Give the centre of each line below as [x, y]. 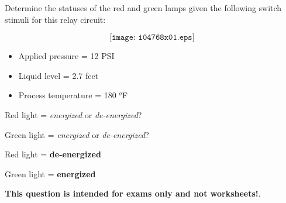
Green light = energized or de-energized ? [77, 134]
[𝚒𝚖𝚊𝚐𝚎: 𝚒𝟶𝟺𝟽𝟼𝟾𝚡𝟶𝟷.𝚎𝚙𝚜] [152, 38]
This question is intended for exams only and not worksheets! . [133, 193]
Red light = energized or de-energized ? [73, 114]
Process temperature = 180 [67, 95]
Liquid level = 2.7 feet [58, 75]
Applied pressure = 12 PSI [66, 56]
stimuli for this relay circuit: [55, 19]
